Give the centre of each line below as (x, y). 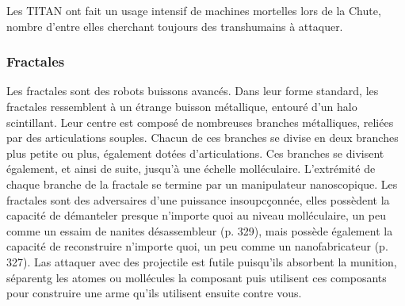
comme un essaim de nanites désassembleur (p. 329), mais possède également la (200, 230)
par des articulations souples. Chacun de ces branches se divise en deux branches (202, 138)
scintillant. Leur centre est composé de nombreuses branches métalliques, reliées (200, 122)
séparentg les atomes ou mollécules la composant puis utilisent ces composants (197, 277)
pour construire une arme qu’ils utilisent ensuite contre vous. (154, 293)
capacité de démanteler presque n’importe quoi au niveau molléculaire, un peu (196, 215)
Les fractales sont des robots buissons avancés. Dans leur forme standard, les (193, 91)
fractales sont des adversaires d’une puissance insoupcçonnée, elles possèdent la (198, 199)
